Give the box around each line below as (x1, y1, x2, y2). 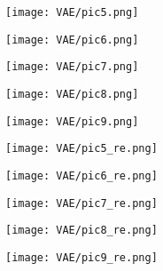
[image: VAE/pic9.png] (5, 115, 139, 128)
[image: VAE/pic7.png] (5, 60, 139, 74)
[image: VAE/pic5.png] (5, 6, 139, 19)
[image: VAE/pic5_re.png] (5, 142, 158, 155)
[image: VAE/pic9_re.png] (5, 251, 158, 264)
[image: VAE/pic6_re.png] (5, 169, 158, 182)
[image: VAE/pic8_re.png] (5, 224, 158, 237)
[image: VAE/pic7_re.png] (5, 196, 158, 210)
